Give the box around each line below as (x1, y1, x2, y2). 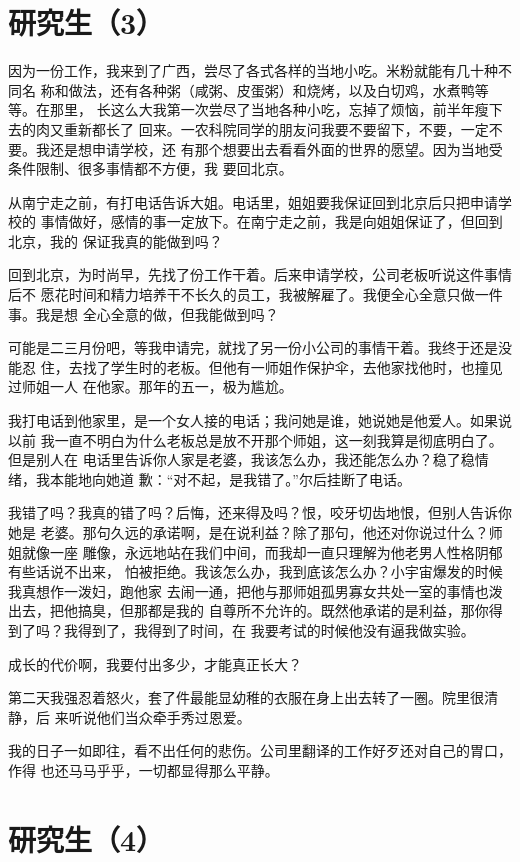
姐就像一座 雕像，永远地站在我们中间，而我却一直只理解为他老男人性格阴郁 (8, 541, 503, 562)
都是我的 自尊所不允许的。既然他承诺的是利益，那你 (147, 600, 489, 621)
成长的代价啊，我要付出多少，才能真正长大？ (8, 653, 302, 674)
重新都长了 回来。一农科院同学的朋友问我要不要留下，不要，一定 (63, 118, 489, 139)
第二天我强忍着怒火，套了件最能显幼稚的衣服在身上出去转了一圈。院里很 (8, 687, 484, 708)
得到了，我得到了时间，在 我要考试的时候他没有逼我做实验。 (77, 619, 475, 640)
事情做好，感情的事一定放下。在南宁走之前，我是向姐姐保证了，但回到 (40, 211, 503, 232)
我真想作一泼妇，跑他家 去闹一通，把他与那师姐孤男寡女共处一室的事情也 (8, 580, 489, 601)
